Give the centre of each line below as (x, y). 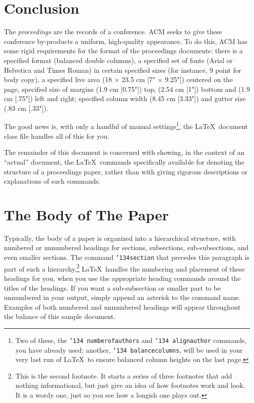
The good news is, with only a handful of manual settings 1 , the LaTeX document (126, 126)
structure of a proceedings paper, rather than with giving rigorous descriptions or (126, 171)
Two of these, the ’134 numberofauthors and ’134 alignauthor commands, (131, 340)
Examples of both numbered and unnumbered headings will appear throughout (122, 307)
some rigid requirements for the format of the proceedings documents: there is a (124, 51)
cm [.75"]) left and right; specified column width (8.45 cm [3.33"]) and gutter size (125, 98)
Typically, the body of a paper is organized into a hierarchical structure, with (120, 238)
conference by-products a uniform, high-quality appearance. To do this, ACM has (126, 41)
